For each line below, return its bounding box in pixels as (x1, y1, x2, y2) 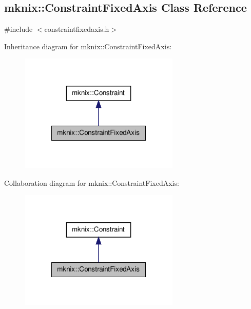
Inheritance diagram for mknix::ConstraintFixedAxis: (4, 41, 172, 51)
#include (4, 24, 33, 34)
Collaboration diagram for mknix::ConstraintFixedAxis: (4, 177, 179, 188)
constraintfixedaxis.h (44, 24, 109, 34)
